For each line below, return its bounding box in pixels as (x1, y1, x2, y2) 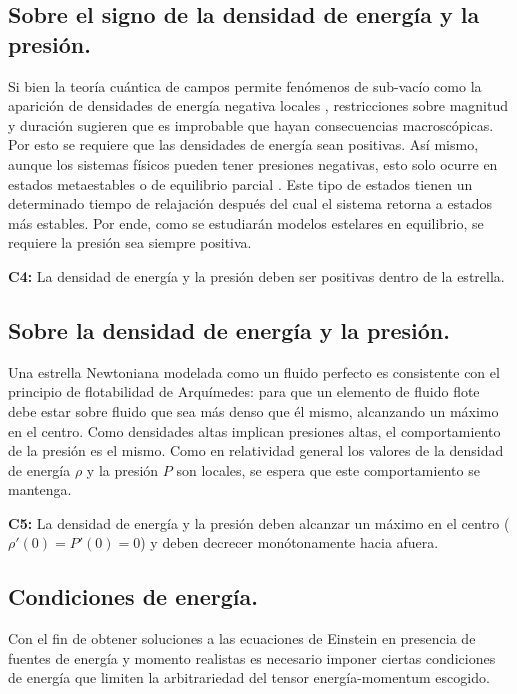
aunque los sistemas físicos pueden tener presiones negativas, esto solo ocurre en (8, 153, 498, 174)
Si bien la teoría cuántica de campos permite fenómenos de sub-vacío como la (8, 75, 482, 96)
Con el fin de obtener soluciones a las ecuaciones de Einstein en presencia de (8, 628, 476, 649)
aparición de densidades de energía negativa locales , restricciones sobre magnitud (8, 95, 508, 116)
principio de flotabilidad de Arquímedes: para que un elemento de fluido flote (8, 381, 480, 402)
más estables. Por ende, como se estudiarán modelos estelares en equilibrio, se (8, 212, 484, 233)
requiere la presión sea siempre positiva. (8, 232, 252, 253)
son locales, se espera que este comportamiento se (176, 459, 480, 480)
